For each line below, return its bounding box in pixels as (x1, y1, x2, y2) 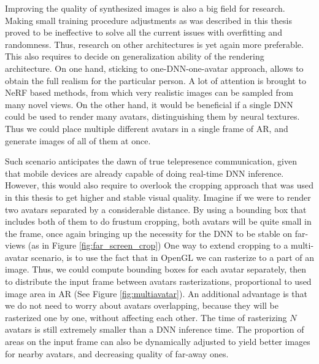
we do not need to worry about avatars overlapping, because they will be (5, 299, 279, 312)
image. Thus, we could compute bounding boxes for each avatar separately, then (5, 263, 307, 276)
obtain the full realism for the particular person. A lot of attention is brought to (5, 74, 306, 87)
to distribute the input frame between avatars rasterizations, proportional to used (5, 275, 312, 288)
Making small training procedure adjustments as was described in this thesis (5, 14, 292, 26)
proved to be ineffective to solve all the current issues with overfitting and (5, 26, 282, 39)
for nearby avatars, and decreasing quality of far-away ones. (5, 347, 229, 360)
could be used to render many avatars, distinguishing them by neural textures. (5, 110, 300, 123)
